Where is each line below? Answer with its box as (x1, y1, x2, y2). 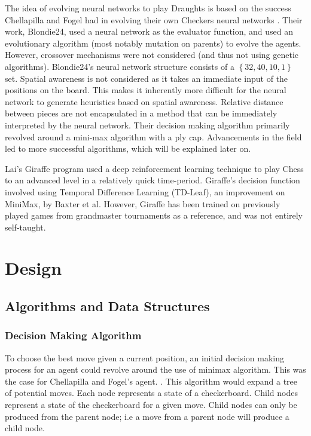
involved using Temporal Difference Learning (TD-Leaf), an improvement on (5, 185, 285, 198)
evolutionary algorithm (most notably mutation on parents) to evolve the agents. (5, 36, 301, 49)
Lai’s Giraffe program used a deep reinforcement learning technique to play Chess (5, 162, 304, 174)
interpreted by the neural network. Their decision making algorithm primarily (5, 118, 290, 131)
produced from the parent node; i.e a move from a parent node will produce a (5, 410, 289, 422)
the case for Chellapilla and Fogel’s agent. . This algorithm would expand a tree (5, 374, 298, 387)
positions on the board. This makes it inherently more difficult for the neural (5, 84, 286, 96)
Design (5, 256, 62, 280)
